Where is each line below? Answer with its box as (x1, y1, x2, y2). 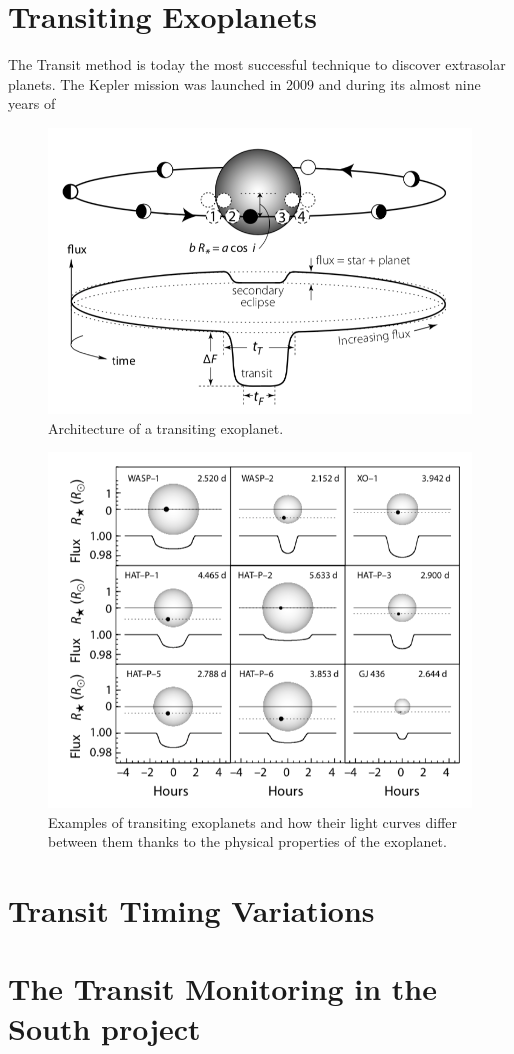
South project (8, 1007, 201, 1048)
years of (8, 93, 56, 114)
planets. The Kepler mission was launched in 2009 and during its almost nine (8, 73, 481, 94)
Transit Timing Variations (8, 889, 375, 930)
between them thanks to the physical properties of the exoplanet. (48, 831, 447, 852)
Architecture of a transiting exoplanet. (48, 417, 284, 438)
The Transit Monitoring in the (8, 968, 437, 1009)
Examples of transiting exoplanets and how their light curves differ (48, 811, 458, 832)
